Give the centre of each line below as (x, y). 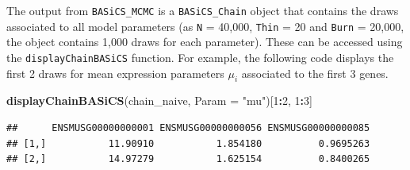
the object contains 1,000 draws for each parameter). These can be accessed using (205, 42)
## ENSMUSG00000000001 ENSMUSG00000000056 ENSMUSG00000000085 (188, 127)
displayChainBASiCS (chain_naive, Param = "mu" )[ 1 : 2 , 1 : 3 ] (159, 100)
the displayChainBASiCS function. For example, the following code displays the (200, 57)
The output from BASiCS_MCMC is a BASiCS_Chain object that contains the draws (203, 10)
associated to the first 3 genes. (315, 73)
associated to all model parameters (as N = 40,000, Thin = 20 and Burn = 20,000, (205, 26)
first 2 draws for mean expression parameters (115, 73)
